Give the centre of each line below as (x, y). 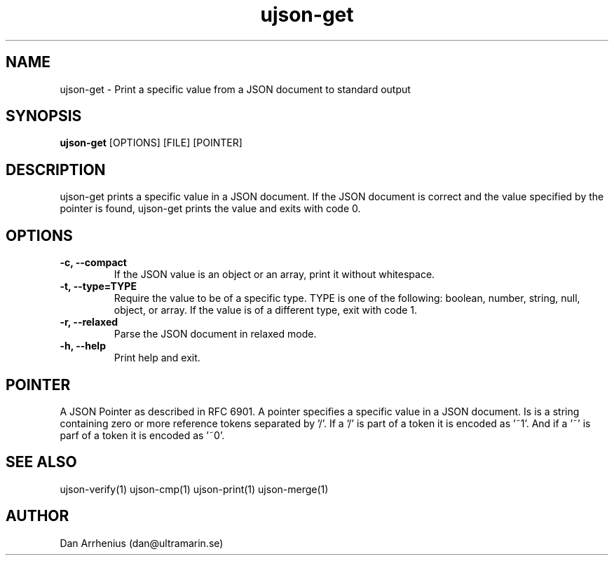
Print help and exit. (157, 358)
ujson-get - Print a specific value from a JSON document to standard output (235, 89)
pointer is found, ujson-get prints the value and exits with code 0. (210, 209)
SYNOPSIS (44, 116)
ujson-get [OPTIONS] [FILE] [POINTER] (151, 143)
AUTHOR (37, 516)
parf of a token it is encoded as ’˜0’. (142, 435)
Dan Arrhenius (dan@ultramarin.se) (142, 543)
